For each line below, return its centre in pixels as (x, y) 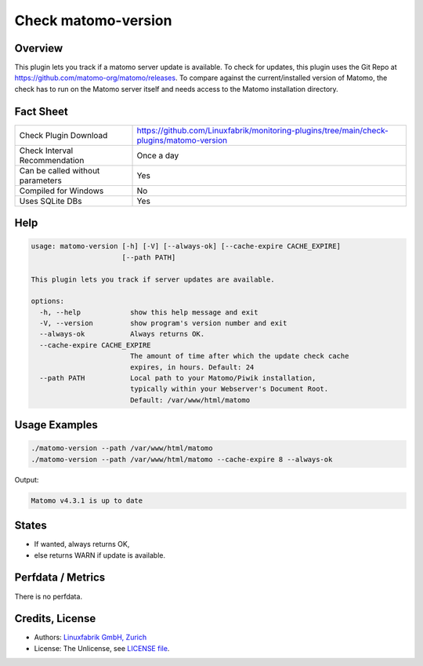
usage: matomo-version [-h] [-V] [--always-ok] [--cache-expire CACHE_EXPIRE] (186, 246)
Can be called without (60, 170)
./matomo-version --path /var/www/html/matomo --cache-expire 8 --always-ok (182, 459)
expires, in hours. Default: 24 (192, 367)
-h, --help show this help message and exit (149, 312)
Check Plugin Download (63, 135)
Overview (39, 48)
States (31, 526)
